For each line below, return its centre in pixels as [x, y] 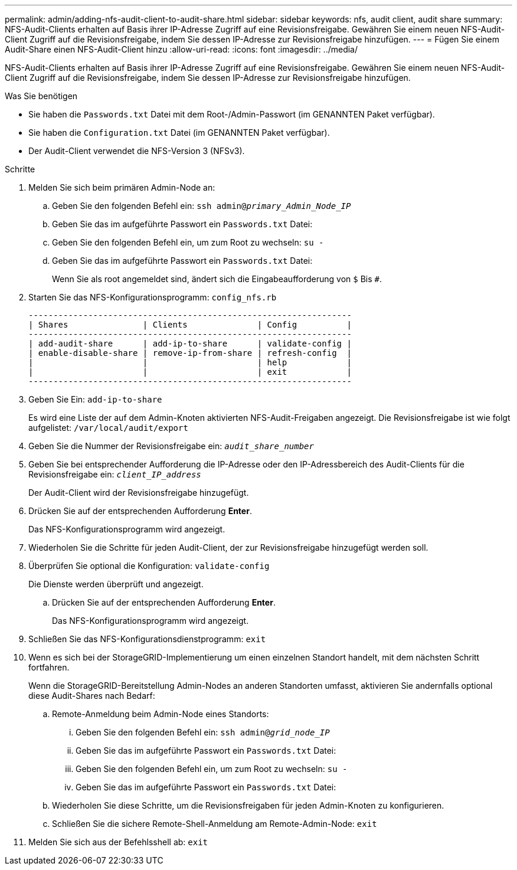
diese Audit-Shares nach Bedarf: [92, 696]
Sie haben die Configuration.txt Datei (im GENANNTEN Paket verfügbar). [179, 133]
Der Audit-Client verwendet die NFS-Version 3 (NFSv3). [137, 151]
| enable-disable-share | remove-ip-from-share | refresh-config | [190, 353]
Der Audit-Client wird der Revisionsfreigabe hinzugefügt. [139, 493]
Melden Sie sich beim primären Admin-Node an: [122, 187]
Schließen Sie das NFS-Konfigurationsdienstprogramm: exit [147, 639]
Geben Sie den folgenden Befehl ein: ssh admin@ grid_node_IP [203, 732]
